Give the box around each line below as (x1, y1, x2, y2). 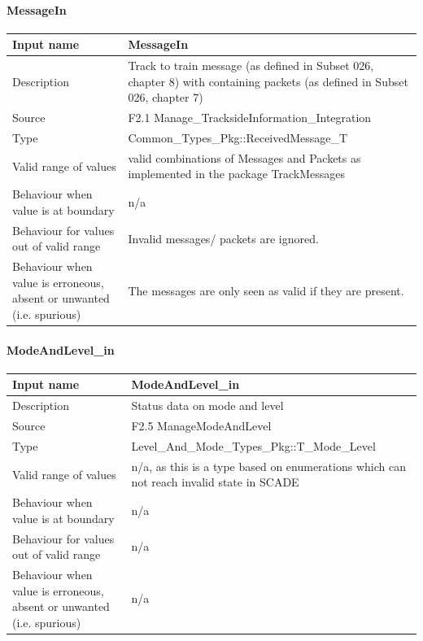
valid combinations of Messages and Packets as (128, 149, 361, 166)
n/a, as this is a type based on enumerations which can (131, 457, 406, 474)
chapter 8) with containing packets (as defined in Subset (128, 72, 408, 89)
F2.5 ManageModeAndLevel (131, 417, 272, 434)
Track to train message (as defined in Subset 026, (128, 57, 374, 74)
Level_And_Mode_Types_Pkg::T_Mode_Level (131, 437, 376, 454)
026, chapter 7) (128, 89, 203, 106)
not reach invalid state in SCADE (131, 473, 299, 491)
